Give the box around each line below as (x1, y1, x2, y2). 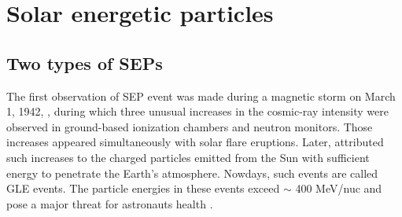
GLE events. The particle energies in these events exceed (6, 180, 280, 197)
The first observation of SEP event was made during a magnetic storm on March (6, 87, 396, 104)
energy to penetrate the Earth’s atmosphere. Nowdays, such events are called (6, 164, 378, 181)
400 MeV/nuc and (295, 180, 382, 197)
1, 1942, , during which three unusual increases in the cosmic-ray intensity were (6, 103, 389, 120)
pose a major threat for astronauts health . (6, 195, 213, 211)
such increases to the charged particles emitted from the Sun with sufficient (6, 149, 370, 165)
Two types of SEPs (6, 50, 163, 75)
